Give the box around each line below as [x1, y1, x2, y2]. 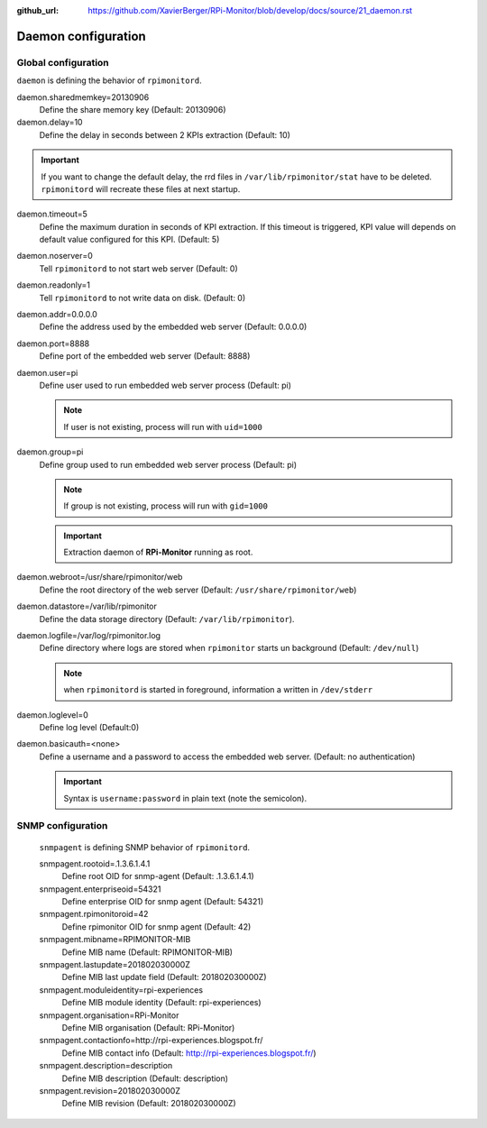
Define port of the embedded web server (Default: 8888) [39, 351, 251, 362]
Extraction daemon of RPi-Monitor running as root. [63, 546, 253, 558]
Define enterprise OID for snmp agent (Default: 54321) [61, 896, 264, 907]
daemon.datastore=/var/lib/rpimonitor [16, 601, 158, 612]
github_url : [16, 5, 59, 15]
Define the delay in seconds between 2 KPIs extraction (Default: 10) [39, 129, 290, 140]
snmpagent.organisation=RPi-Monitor [39, 1010, 179, 1021]
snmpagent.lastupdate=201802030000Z [39, 959, 191, 970]
